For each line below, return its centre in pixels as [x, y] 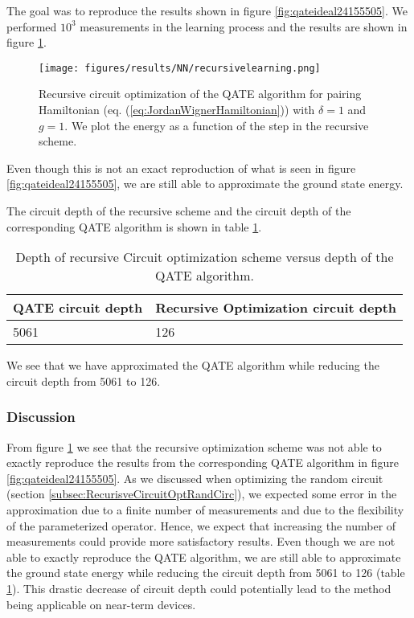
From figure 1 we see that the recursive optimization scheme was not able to [194, 446]
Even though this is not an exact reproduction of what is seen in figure [181, 168]
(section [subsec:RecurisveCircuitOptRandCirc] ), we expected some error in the [202, 494]
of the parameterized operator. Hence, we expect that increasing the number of [201, 525]
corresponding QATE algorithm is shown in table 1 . [134, 226]
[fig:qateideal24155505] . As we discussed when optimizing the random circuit [195, 478]
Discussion [41, 417]
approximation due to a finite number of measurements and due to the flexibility [205, 509]
